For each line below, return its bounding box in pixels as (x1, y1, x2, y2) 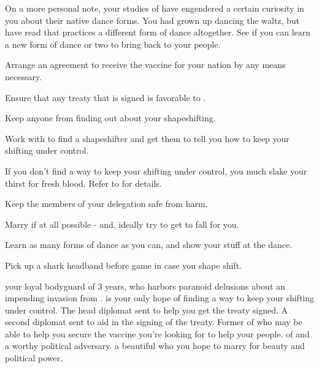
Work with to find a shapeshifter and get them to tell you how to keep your (5, 132, 290, 145)
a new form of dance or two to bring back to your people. (5, 37, 221, 50)
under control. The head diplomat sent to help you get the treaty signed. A (5, 303, 288, 316)
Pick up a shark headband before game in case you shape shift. (5, 258, 242, 271)
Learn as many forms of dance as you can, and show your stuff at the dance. (5, 238, 293, 251)
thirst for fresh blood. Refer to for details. (5, 176, 162, 189)
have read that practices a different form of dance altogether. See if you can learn (5, 26, 311, 39)
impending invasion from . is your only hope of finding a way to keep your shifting (5, 291, 315, 304)
